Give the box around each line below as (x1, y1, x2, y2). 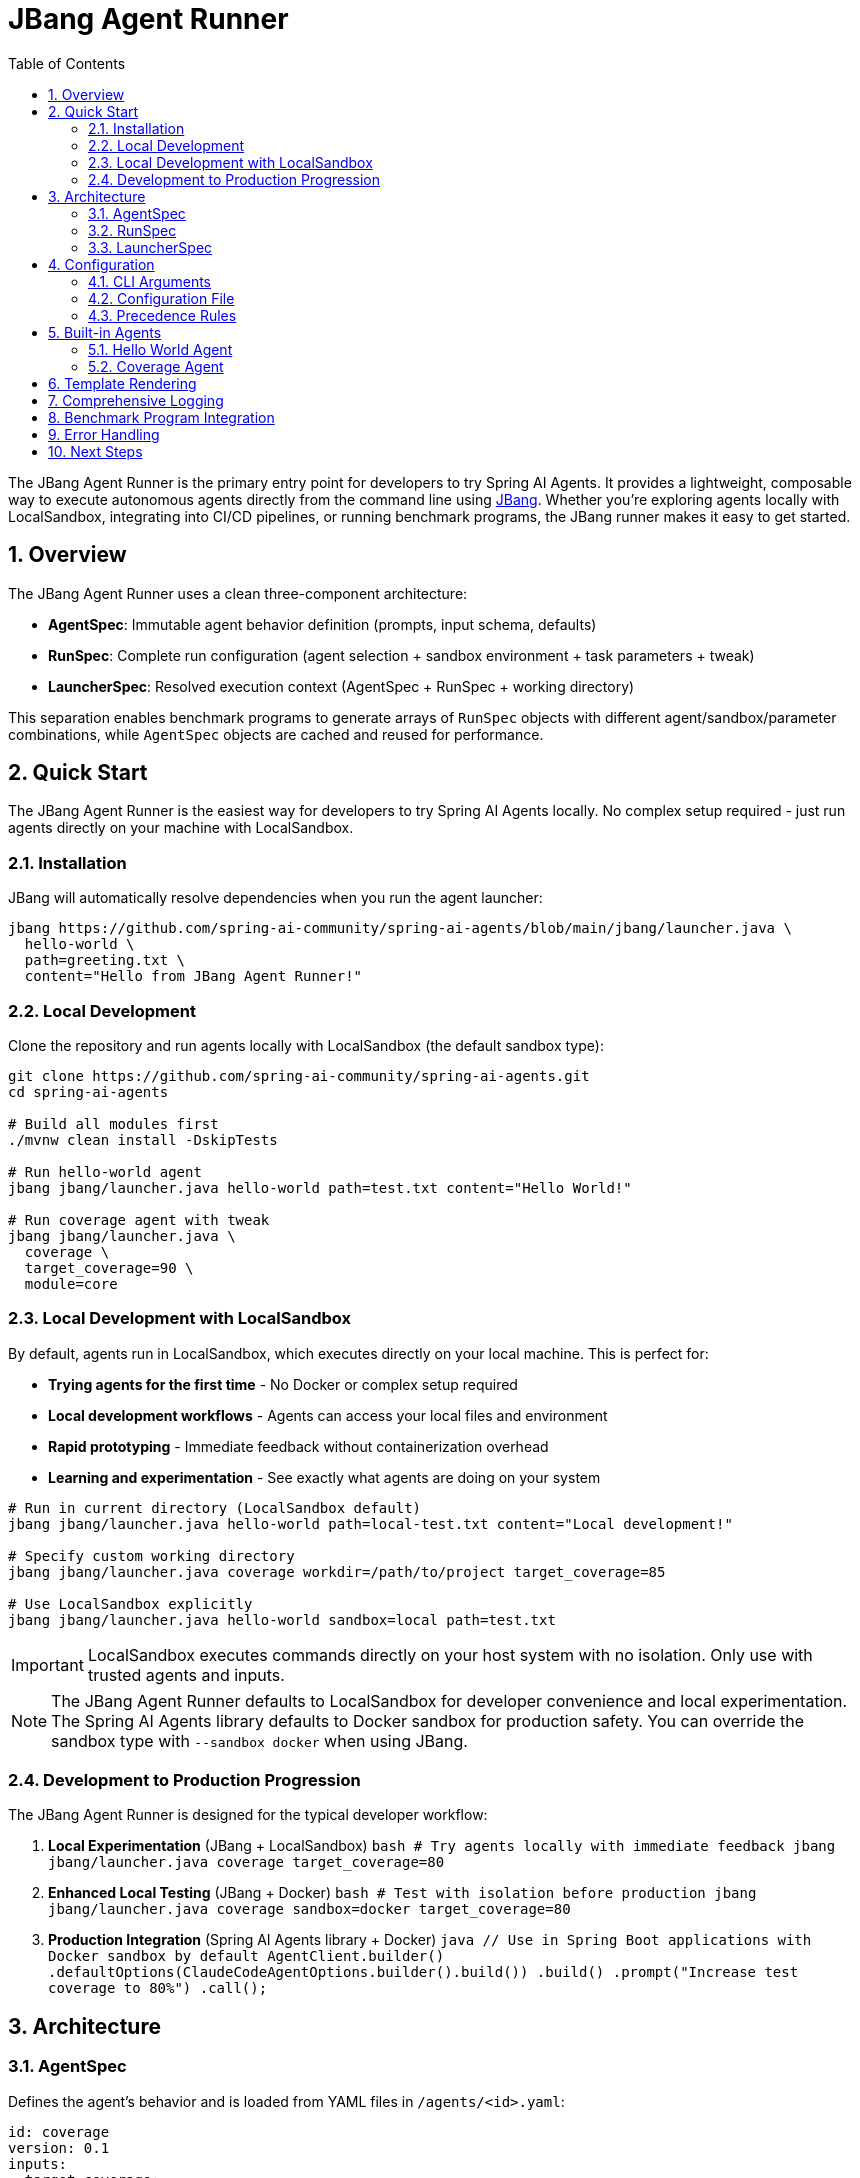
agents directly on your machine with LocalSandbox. (8, 819, 354, 837)
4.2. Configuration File (88, 289, 235, 307)
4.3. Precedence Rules (88, 306, 237, 324)
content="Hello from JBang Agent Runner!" (24, 968, 363, 985)
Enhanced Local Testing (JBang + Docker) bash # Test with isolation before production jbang (48, 1884, 757, 1902)
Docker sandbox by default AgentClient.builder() (48, 1948, 445, 1965)
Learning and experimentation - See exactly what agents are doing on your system (48, 1468, 601, 1486)
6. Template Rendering (48, 374, 197, 392)
